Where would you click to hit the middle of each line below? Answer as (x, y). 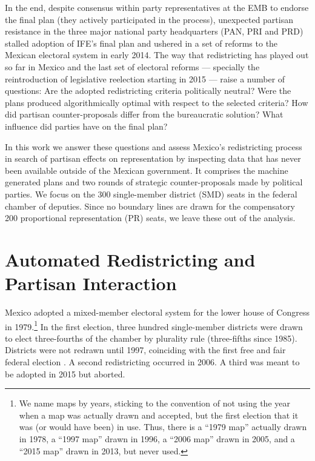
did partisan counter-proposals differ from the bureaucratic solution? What (144, 114)
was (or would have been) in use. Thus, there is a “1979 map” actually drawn (163, 427)
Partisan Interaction (91, 283)
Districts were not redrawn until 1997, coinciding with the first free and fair (145, 350)
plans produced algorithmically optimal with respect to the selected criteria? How (157, 102)
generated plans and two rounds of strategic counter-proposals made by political (154, 182)
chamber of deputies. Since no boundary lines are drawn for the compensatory (150, 206)
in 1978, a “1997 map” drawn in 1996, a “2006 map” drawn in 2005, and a (157, 439)
